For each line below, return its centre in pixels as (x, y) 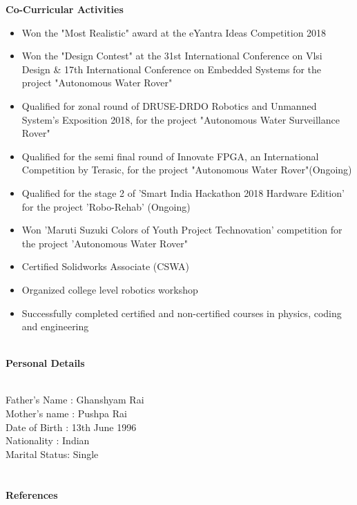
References (32, 494)
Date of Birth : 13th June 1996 (71, 427)
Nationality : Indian (48, 440)
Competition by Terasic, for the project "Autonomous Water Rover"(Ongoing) (187, 170)
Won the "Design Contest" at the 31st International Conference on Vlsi (172, 56)
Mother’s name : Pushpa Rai (66, 413)
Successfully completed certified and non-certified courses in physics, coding (182, 313)
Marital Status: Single (52, 454)
